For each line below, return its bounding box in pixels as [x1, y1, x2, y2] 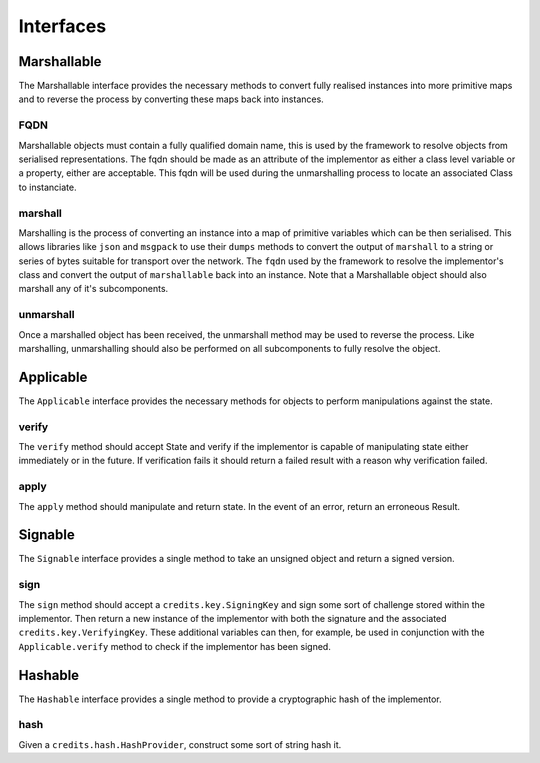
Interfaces [18, 15, 107, 37]
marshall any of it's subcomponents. [18, 283, 169, 295]
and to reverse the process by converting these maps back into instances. [18, 93, 324, 105]
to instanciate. [18, 181, 77, 193]
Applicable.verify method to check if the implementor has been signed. [18, 640, 332, 652]
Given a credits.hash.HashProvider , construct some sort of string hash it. [18, 738, 342, 750]
